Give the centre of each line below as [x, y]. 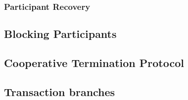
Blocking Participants [60, 34]
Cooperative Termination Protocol [94, 63]
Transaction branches [60, 91]
